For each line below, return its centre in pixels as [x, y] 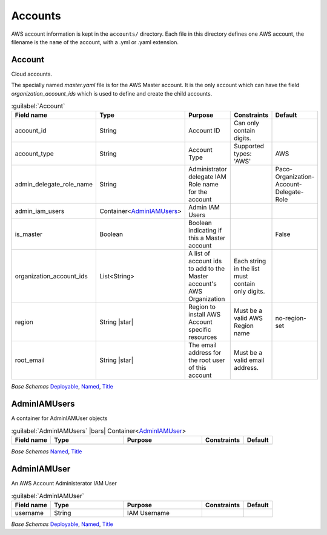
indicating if [205, 231]
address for [205, 353]
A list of [200, 254]
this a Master [207, 238]
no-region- [291, 318]
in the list [246, 269]
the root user [207, 360]
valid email [249, 360]
